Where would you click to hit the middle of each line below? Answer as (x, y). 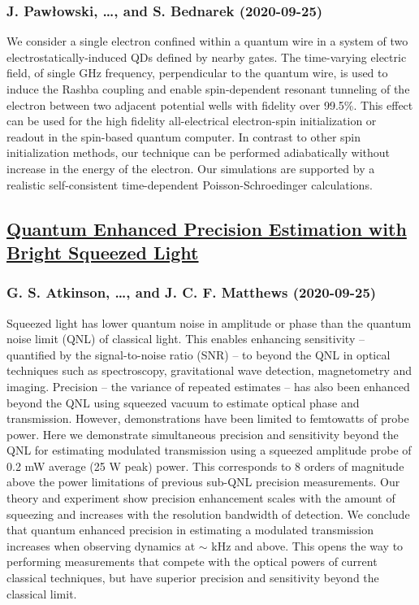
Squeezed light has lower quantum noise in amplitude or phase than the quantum (209, 322)
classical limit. (42, 593)
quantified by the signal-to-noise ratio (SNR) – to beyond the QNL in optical (199, 354)
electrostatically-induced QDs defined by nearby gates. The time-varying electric (207, 57)
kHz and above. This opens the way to (307, 545)
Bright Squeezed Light (103, 252)
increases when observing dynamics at (101, 545)
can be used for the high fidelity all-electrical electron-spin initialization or (192, 121)
